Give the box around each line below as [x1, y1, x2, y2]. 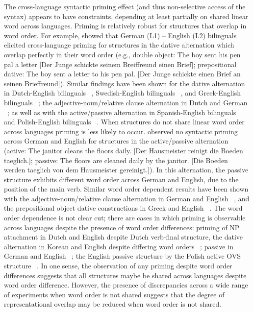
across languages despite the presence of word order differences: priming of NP [4, 222, 240, 232]
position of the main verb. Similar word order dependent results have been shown [4, 184, 249, 194]
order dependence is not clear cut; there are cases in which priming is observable [4, 213, 246, 223]
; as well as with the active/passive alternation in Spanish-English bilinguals [7, 107, 236, 117]
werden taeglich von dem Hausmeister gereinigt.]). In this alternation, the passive [4, 165, 249, 175]
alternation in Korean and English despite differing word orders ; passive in [4, 241, 233, 251]
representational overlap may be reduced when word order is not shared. [4, 299, 222, 309]
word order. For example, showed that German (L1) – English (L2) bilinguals [4, 30, 237, 40]
